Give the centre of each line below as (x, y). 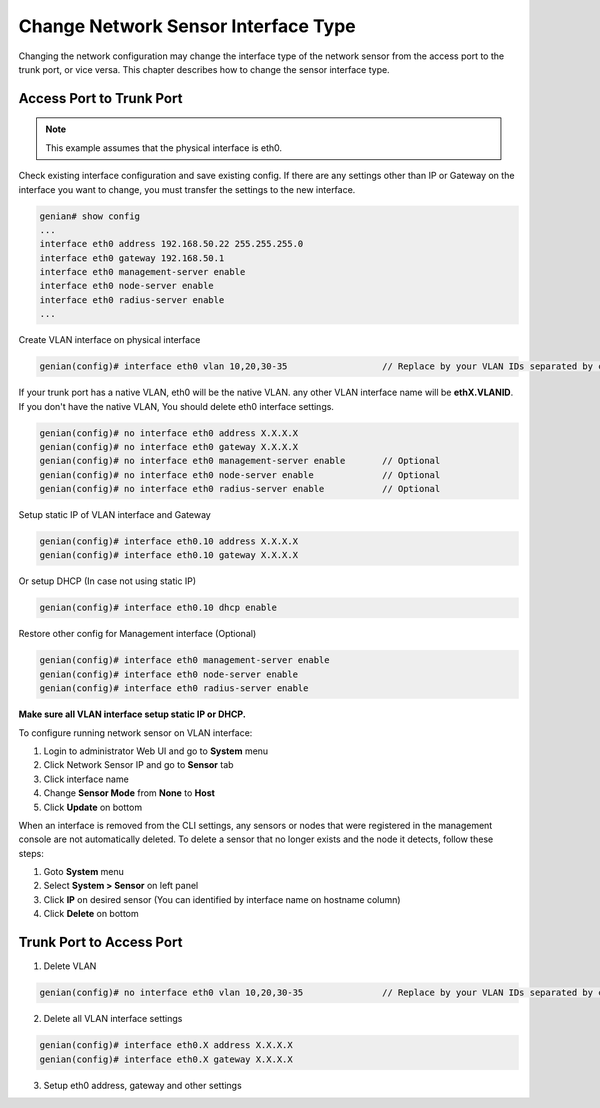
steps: (31, 853)
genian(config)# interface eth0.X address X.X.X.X (166, 1045)
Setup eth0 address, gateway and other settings (142, 1085)
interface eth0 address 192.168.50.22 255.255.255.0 (171, 244)
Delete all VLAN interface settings (113, 1019)
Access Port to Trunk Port (100, 98)
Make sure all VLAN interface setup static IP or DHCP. (132, 714)
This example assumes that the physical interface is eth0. (164, 147)
